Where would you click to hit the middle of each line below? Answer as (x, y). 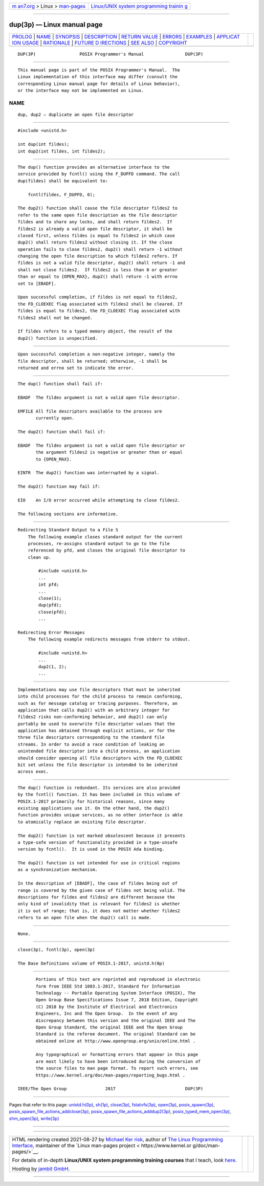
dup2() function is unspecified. (58, 338)
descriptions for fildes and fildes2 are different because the (97, 897)
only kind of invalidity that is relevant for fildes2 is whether (99, 904)
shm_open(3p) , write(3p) (34, 1118)
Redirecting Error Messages (51, 632)
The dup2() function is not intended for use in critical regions (99, 863)
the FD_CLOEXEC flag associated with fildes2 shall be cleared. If (100, 304)
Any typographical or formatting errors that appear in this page (117, 1054)
